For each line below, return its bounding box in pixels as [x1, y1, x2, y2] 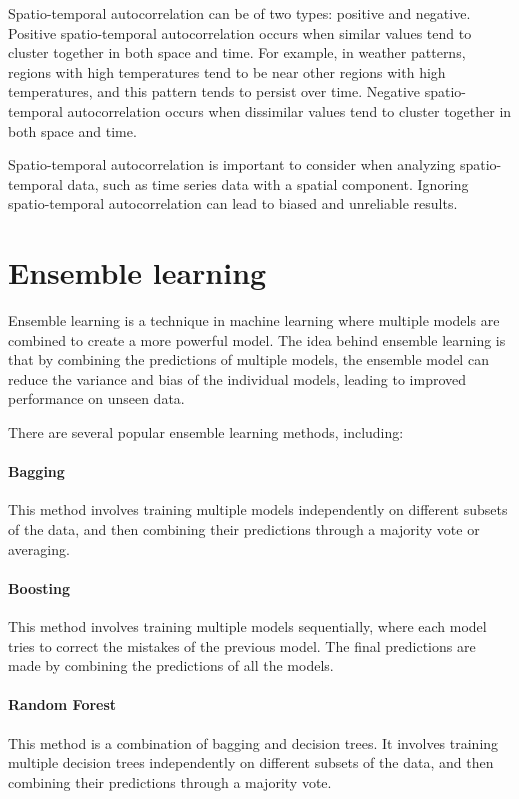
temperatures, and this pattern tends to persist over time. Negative [8, 81, 421, 102]
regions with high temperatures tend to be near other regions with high [8, 61, 446, 82]
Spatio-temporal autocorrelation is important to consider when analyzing [8, 154, 456, 175]
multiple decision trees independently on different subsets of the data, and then [8, 752, 494, 773]
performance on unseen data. [8, 388, 185, 409]
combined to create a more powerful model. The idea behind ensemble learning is [8, 329, 506, 350]
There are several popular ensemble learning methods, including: [8, 422, 404, 443]
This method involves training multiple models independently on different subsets [8, 499, 508, 520]
